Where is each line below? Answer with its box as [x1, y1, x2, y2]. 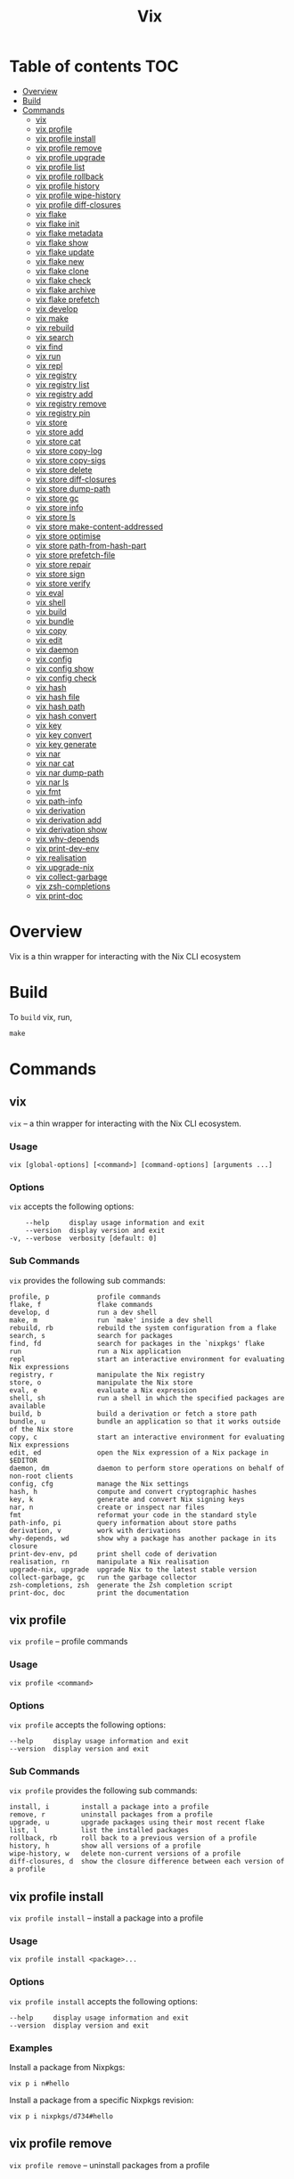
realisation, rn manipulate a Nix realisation [9, 1557, 209, 1566]
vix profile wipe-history [35, 190, 121, 200]
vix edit [35, 634, 63, 645]
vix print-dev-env [35, 843, 100, 853]
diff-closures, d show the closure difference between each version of [9, 1857, 285, 1866]
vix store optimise [35, 530, 101, 541]
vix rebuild [35, 322, 74, 333]
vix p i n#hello [9, 2078, 69, 2088]
